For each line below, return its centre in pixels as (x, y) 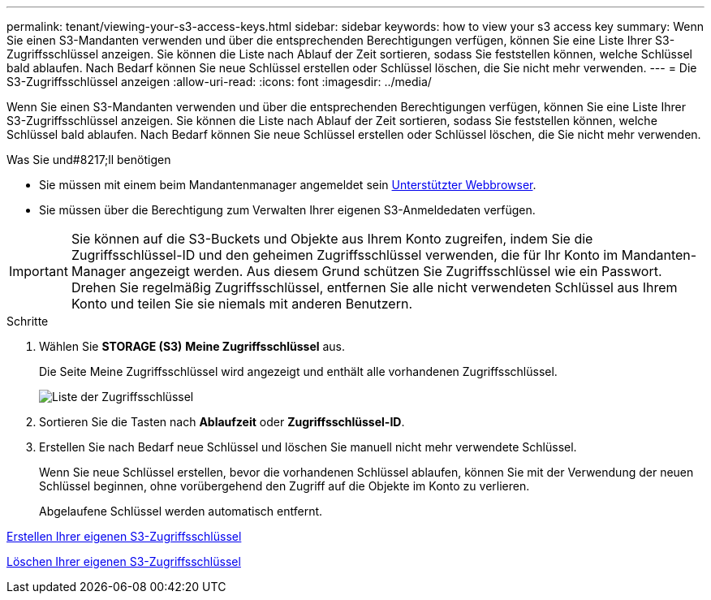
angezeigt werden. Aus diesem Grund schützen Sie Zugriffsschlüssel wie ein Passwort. (396, 271)
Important (39, 271)
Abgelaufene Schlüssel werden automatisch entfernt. (181, 511)
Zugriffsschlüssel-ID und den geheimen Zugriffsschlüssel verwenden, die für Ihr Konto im (345, 255)
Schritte (28, 321)
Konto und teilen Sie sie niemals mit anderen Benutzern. (241, 304)
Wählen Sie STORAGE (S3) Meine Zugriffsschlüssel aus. (192, 346)
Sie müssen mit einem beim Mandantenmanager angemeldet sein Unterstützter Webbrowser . (288, 185)
